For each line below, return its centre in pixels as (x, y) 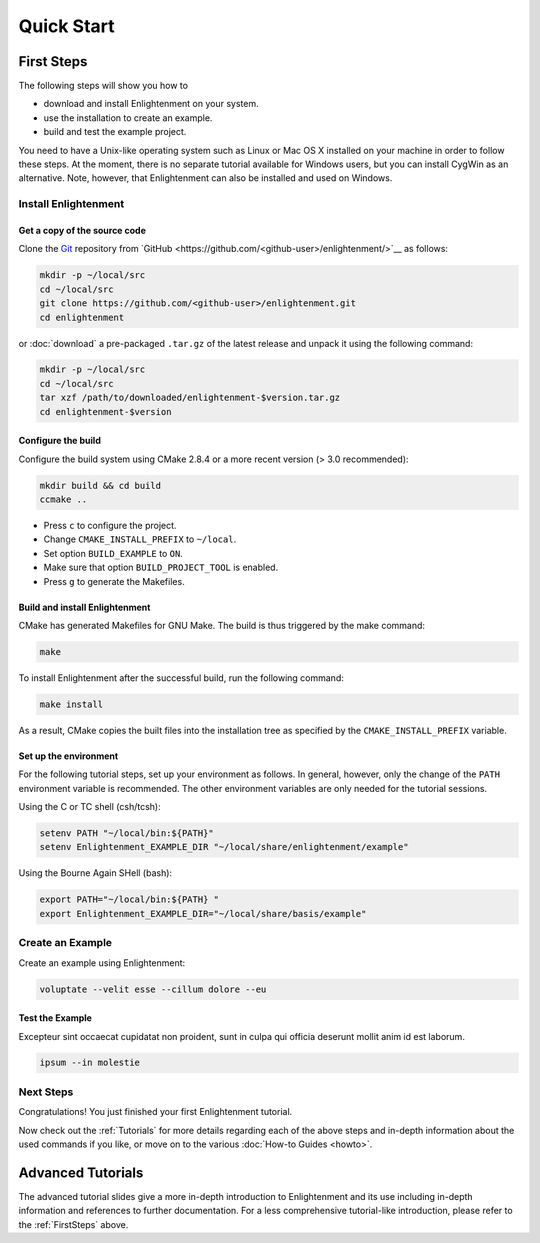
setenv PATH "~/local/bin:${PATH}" (126, 833)
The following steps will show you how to (103, 86)
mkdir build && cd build (100, 485)
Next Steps (46, 1092)
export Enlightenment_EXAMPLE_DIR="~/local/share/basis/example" (203, 913)
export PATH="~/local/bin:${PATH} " (129, 899)
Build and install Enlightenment (84, 607)
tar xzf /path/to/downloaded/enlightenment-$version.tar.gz (190, 398)
